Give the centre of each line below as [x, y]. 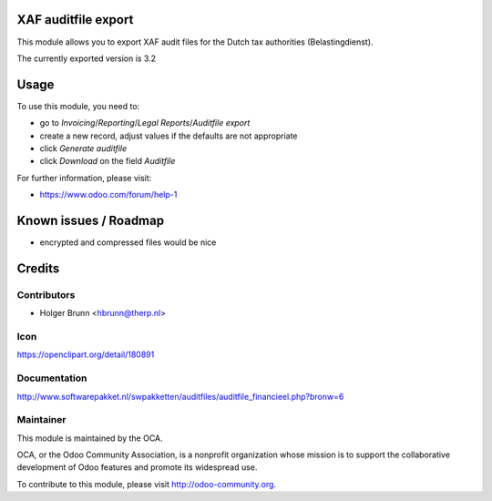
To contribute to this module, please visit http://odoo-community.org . [147, 484]
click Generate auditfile [83, 148]
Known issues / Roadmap [90, 220]
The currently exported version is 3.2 [87, 58]
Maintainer [41, 420]
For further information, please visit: [84, 178]
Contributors [46, 294]
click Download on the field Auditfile [108, 161]
